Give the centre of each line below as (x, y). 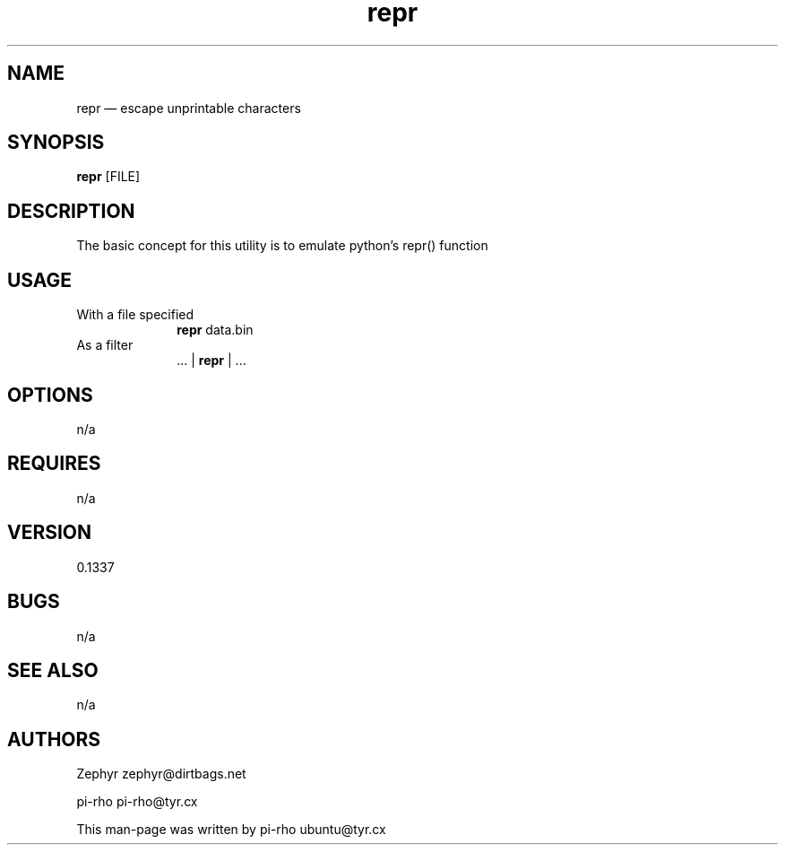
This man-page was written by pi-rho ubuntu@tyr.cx (231, 830)
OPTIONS (50, 395)
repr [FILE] (108, 177)
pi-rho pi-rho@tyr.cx (137, 802)
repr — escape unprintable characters (189, 108)
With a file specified (135, 315)
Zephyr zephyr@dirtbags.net (161, 774)
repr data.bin (215, 330)
